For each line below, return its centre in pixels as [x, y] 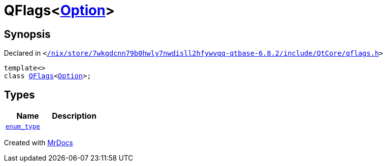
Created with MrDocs [39, 143]
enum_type [23, 127]
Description [74, 116]
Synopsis [27, 34]
